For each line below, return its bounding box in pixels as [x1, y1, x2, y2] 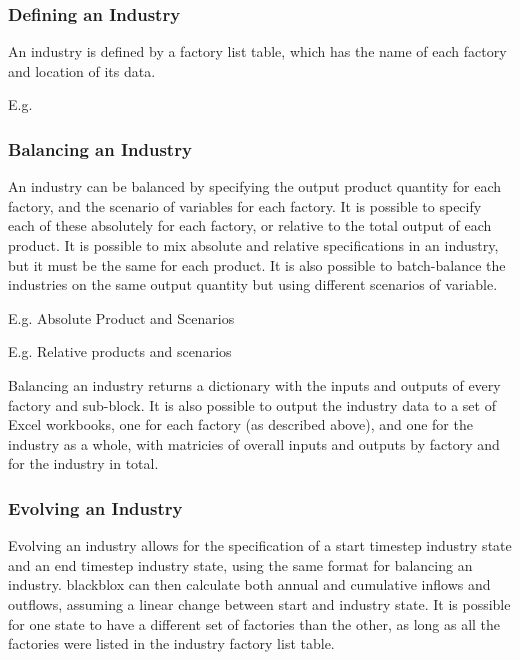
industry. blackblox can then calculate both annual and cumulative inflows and [8, 574, 491, 595]
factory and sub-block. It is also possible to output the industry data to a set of [8, 394, 496, 415]
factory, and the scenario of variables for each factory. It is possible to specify [8, 195, 482, 216]
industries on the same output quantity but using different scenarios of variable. [8, 274, 498, 295]
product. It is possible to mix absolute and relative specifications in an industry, [8, 235, 499, 255]
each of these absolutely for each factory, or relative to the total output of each [8, 215, 492, 236]
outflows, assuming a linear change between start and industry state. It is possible [8, 593, 511, 614]
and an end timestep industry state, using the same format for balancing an [8, 554, 473, 575]
